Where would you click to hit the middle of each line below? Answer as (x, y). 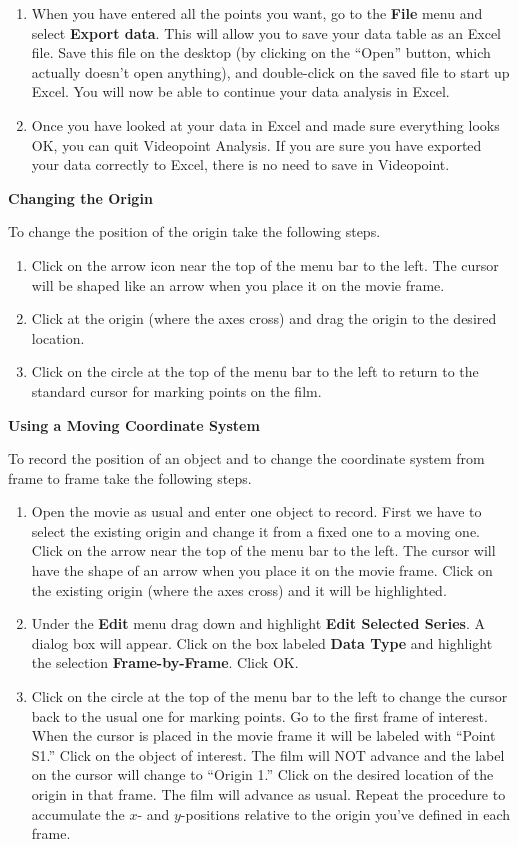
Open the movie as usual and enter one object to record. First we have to (256, 511)
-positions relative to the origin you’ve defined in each (345, 813)
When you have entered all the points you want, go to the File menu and (257, 13)
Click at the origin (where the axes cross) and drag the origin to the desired (264, 318)
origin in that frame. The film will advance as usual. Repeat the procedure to (268, 794)
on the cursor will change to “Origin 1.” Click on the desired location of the (262, 774)
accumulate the (78, 813)
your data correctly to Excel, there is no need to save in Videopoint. (240, 164)
